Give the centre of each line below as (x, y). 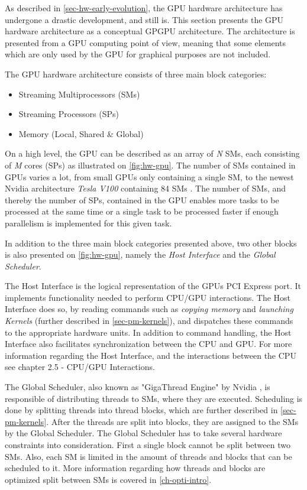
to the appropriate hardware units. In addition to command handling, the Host (148, 332)
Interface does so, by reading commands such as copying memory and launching (149, 309)
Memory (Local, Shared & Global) (81, 133)
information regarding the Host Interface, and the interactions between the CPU (151, 355)
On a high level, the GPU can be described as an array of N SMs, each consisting (152, 153)
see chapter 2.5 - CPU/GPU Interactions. (80, 367)
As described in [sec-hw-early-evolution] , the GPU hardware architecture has (144, 8)
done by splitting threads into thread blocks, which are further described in (141, 410)
